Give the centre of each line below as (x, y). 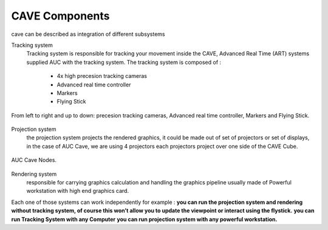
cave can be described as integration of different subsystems (88, 34)
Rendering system (34, 174)
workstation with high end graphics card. (78, 191)
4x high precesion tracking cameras (102, 76)
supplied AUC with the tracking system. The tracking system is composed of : (124, 62)
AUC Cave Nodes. (34, 160)
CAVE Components (60, 16)
